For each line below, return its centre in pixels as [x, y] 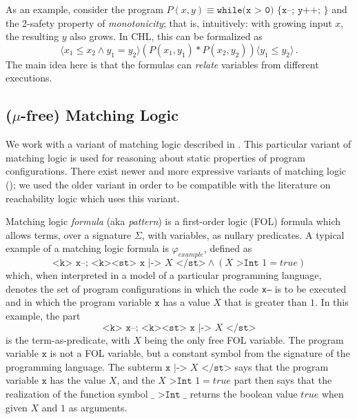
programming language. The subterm [84, 366]
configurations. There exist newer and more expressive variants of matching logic [176, 171]
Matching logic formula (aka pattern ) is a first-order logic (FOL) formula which [173, 221]
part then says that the [283, 380]
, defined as [228, 248]
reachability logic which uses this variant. [93, 198]
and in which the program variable [79, 302]
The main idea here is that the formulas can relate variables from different [162, 64]
